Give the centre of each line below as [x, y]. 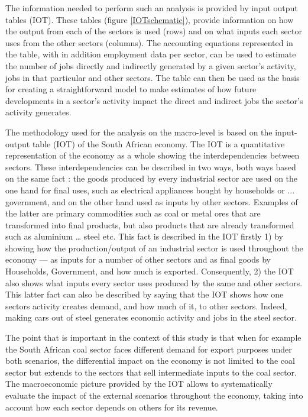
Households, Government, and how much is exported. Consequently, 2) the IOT [150, 271]
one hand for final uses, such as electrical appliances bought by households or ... [150, 190]
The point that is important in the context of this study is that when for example [153, 337]
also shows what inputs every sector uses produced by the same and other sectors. [154, 282]
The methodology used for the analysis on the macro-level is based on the [139, 132]
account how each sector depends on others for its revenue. [112, 407]
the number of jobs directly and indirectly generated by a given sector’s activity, [151, 65]
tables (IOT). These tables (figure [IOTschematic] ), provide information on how [150, 19]
